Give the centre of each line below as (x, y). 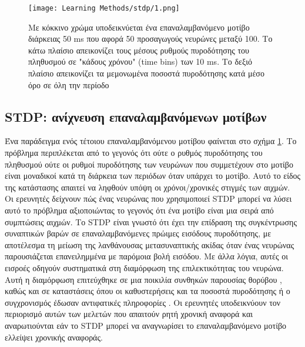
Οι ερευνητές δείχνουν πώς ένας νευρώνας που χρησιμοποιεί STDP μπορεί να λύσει (148, 198)
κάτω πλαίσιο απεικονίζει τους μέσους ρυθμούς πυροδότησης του (139, 50)
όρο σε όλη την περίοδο (69, 84)
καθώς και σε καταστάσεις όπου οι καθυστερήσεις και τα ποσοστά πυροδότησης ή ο (148, 291)
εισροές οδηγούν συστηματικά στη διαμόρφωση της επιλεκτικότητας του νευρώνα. (144, 267)
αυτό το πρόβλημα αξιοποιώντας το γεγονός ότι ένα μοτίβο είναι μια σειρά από (139, 210)
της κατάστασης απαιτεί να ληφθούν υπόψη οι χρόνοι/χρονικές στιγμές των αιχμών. (148, 187)
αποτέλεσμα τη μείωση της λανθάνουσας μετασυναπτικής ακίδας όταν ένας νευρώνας (150, 244)
